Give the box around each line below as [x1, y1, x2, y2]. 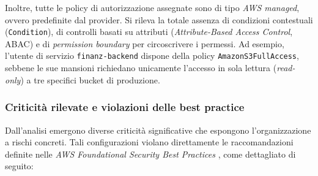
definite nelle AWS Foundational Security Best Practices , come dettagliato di [5, 147, 296, 160]
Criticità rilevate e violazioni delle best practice [5, 99, 245, 115]
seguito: [5, 159, 34, 172]
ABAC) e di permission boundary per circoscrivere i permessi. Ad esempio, [5, 37, 284, 50]
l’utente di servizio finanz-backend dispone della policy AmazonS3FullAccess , [5, 49, 299, 62]
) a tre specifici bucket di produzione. [20, 73, 160, 86]
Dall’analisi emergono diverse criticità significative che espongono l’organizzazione [5, 123, 311, 136]
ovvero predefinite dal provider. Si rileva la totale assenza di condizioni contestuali [5, 13, 313, 26]
